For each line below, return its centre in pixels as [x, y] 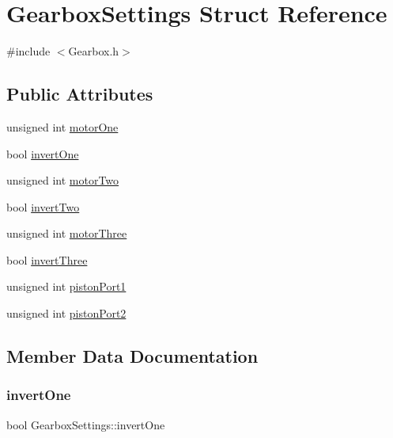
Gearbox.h [94, 51]
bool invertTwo [43, 206]
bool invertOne [43, 153]
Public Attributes [80, 94]
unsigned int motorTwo [63, 180]
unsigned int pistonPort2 [66, 313]
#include [28, 51]
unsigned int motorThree [67, 233]
